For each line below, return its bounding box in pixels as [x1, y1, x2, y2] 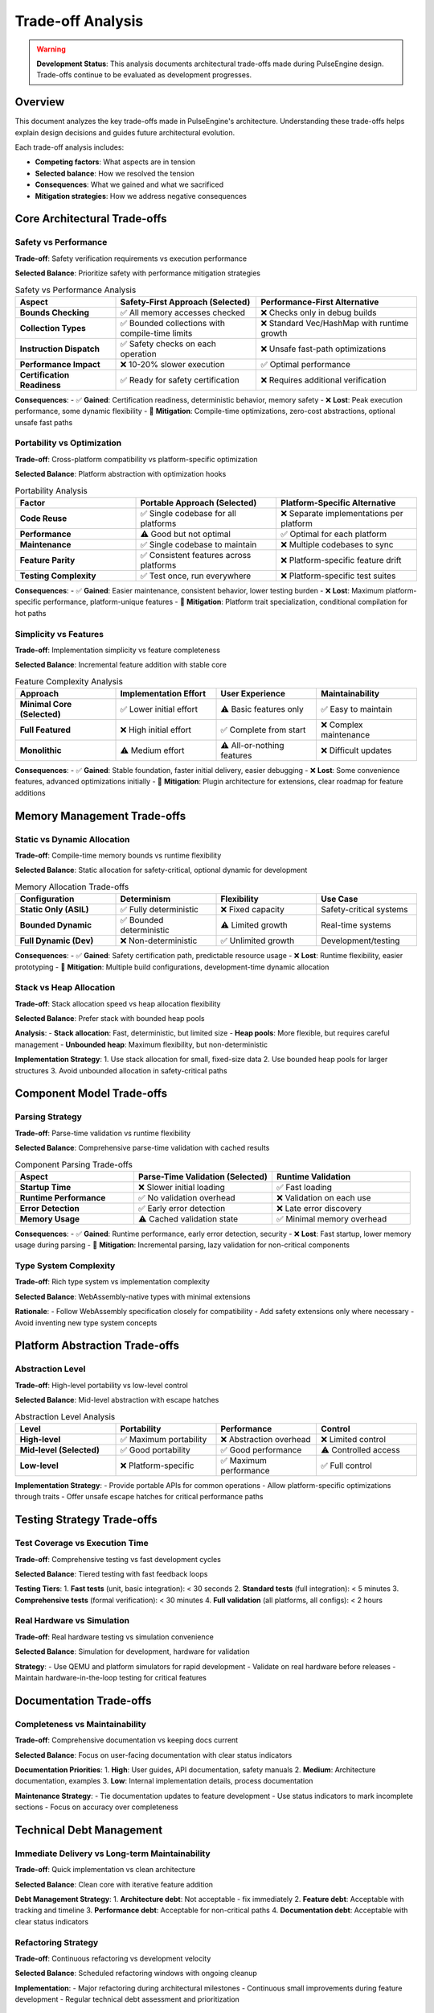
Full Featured [19, 725, 72, 736]
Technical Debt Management [14, 1823, 163, 1837]
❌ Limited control [320, 1433, 386, 1445]
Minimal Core [19, 699, 72, 710]
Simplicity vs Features [14, 628, 104, 639]
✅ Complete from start [220, 725, 306, 736]
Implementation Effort [120, 688, 207, 700]
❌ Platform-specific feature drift [280, 554, 402, 565]
